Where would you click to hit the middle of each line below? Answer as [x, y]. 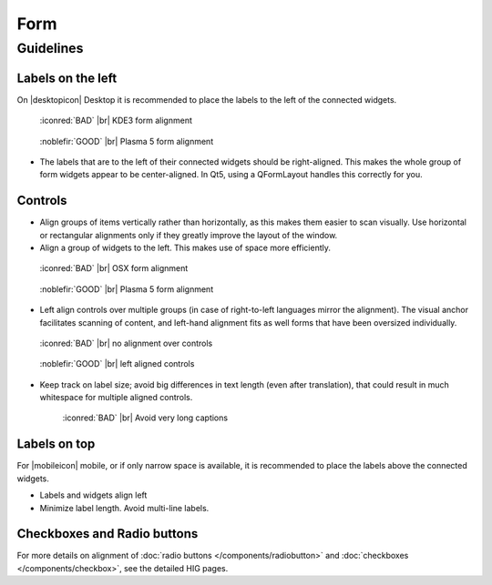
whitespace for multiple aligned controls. [116, 398]
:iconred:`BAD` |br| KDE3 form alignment [116, 121]
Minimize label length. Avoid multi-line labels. [124, 508]
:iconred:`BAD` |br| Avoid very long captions [145, 418]
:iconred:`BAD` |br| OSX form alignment [114, 268]
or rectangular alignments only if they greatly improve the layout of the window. [189, 235]
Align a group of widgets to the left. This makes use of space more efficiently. [185, 247]
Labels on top [56, 444]
